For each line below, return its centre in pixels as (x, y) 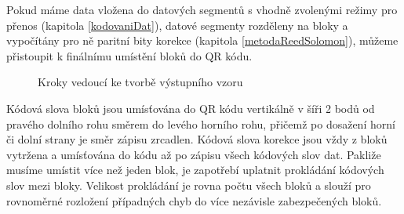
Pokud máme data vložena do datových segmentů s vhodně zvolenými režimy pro (202, 9)
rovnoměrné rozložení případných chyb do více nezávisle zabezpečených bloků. (194, 200)
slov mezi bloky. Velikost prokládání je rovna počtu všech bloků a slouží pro (189, 185)
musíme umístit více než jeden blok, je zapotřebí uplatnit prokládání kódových (195, 170)
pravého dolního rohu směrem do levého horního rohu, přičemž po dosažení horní (201, 123)
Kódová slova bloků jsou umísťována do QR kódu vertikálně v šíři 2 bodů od (191, 108)
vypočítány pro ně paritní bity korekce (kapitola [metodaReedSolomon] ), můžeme (202, 40)
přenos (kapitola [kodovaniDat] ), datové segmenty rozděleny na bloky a (177, 25)
